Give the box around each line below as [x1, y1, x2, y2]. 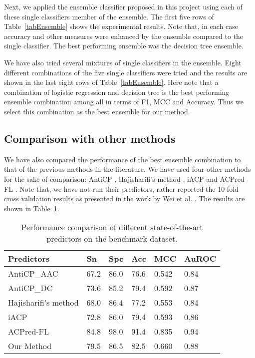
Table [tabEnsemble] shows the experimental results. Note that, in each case [4, 21, 238, 31]
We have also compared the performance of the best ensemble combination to [4, 154, 241, 164]
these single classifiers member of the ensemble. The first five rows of [4, 11, 214, 21]
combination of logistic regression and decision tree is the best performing [4, 86, 230, 97]
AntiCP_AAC [8, 268, 58, 280]
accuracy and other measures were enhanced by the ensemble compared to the [4, 30, 244, 41]
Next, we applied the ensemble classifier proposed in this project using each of [4, 1, 243, 11]
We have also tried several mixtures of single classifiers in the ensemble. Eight [4, 57, 242, 67]
